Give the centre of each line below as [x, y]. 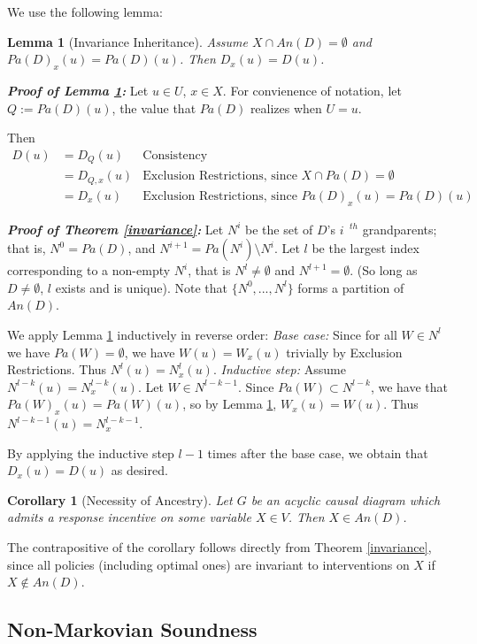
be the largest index [365, 248]
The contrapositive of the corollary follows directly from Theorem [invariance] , [219, 547]
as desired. [139, 470]
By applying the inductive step [91, 452]
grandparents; [400, 229]
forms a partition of [351, 287]
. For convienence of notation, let [312, 90]
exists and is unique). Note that [141, 287]
